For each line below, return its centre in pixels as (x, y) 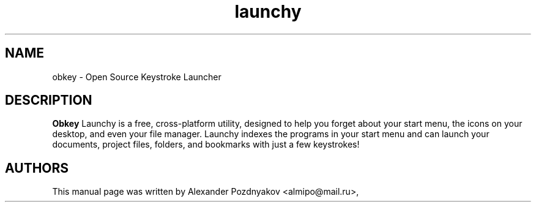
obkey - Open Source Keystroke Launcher (137, 77)
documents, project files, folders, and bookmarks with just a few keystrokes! (206, 145)
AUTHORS (37, 168)
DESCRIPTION (49, 100)
